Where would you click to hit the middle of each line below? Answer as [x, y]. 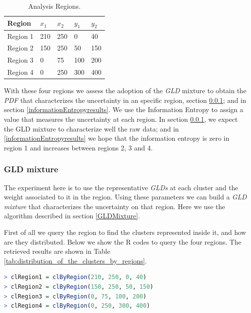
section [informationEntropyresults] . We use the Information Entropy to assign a [124, 109]
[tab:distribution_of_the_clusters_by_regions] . [75, 260]
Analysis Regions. [54, 6]
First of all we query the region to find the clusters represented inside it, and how [125, 232]
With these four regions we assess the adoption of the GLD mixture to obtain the [125, 91]
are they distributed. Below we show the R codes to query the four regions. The [123, 241]
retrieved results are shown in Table [57, 251]
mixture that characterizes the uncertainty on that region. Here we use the [115, 206]
